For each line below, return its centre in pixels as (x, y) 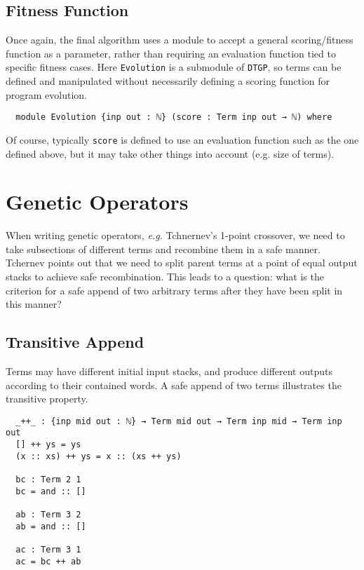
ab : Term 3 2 (48, 515)
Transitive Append (75, 342)
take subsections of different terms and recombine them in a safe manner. (163, 249)
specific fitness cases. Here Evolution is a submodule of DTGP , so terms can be (174, 67)
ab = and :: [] (51, 526)
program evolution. (46, 94)
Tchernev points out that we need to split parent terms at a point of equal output (182, 263)
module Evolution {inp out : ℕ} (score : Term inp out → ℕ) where (174, 117)
